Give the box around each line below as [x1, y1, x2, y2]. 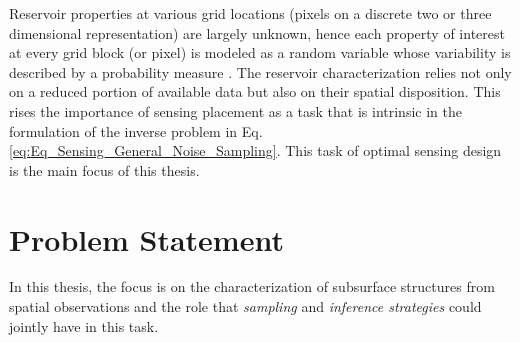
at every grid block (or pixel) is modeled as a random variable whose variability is [9, 42, 511, 63]
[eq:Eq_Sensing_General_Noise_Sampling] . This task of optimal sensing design [9, 140, 502, 161]
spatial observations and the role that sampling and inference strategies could [9, 296, 482, 317]
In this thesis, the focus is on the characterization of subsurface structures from [9, 276, 495, 297]
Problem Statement [9, 218, 284, 259]
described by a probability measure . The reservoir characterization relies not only [9, 61, 512, 82]
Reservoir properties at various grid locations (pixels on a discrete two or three [9, 3, 492, 23]
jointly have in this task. [9, 315, 159, 336]
